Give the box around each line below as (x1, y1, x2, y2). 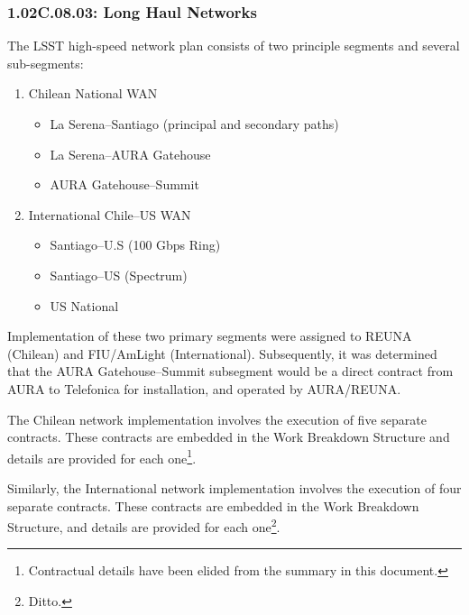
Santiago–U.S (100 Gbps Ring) (50, 235, 221, 254)
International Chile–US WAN (28, 205, 191, 224)
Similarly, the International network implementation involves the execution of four (7, 478, 462, 497)
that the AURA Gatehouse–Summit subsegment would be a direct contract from (7, 362, 454, 381)
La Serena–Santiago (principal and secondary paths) (50, 115, 339, 133)
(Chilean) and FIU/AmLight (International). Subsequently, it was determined (7, 344, 437, 363)
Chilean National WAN (28, 84, 158, 103)
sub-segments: (7, 53, 84, 72)
